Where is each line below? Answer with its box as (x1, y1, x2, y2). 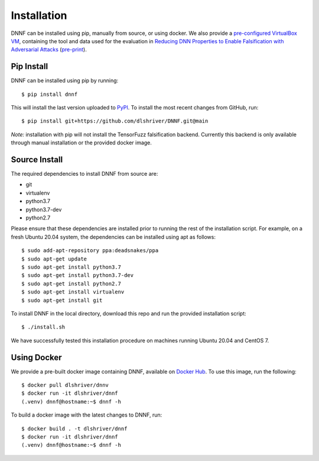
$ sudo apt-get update (21, 255, 87, 262)
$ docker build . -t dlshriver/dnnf (21, 425, 128, 432)
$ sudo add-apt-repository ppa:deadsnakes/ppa (21, 247, 159, 254)
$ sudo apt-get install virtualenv (21, 289, 125, 295)
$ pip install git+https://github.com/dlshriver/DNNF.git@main (21, 118, 209, 124)
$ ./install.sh (21, 324, 66, 331)
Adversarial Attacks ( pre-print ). (11, 46, 87, 53)
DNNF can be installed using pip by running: (11, 77, 119, 84)
